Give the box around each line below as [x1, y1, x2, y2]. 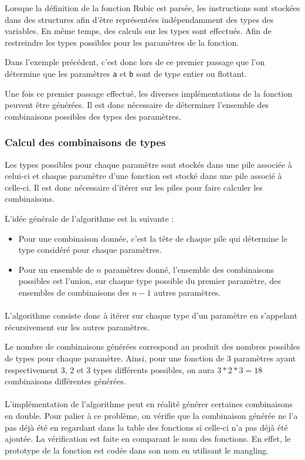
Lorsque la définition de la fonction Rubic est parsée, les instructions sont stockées [5, 2, 300, 13]
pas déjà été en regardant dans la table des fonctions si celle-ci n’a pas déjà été [5, 421, 288, 433]
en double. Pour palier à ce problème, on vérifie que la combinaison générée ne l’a [5, 409, 298, 421]
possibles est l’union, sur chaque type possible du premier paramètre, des [18, 275, 281, 287]
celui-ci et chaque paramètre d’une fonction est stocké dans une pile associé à [5, 170, 282, 182]
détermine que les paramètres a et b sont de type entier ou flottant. [5, 67, 247, 79]
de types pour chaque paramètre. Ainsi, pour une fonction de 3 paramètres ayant [5, 351, 296, 364]
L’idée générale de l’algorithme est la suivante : [5, 212, 174, 224]
